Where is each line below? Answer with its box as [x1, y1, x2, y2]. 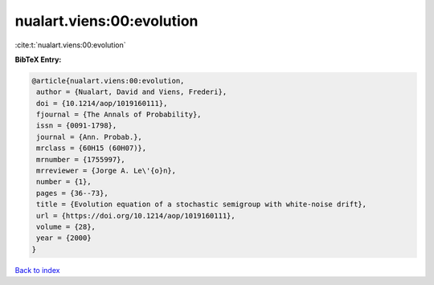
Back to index [14, 265, 60, 275]
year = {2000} [36, 234, 92, 242]
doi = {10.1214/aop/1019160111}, [36, 99, 168, 108]
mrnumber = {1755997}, [36, 155, 126, 164]
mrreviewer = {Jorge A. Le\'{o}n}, [36, 166, 177, 176]
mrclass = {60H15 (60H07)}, [36, 144, 147, 153]
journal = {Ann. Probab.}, [36, 132, 142, 141]
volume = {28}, [36, 222, 96, 231]
